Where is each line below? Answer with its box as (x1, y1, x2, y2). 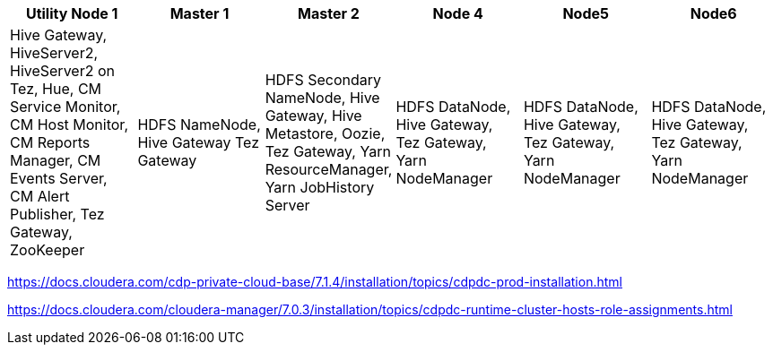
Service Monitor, (10, 98, 121, 116)
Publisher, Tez (10, 205, 105, 223)
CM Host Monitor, (10, 116, 128, 133)
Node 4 (432, 4, 483, 22)
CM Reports (10, 133, 91, 151)
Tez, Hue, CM (10, 80, 102, 98)
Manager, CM (10, 151, 101, 169)
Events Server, (10, 169, 108, 187)
